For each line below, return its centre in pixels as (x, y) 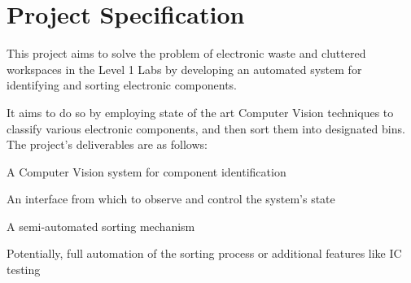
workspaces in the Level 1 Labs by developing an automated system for (184, 69)
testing (24, 270)
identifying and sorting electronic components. (122, 85)
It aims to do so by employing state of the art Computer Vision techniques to (200, 112)
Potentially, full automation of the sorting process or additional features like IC (204, 253)
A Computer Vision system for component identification (146, 171)
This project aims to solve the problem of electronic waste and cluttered (186, 53)
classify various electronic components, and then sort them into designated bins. (206, 128)
